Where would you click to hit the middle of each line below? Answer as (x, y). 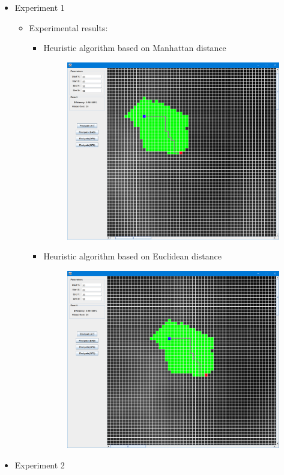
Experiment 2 (40, 464)
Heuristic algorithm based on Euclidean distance (132, 256)
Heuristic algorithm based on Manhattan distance (135, 48)
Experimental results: (68, 27)
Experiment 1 (40, 7)
